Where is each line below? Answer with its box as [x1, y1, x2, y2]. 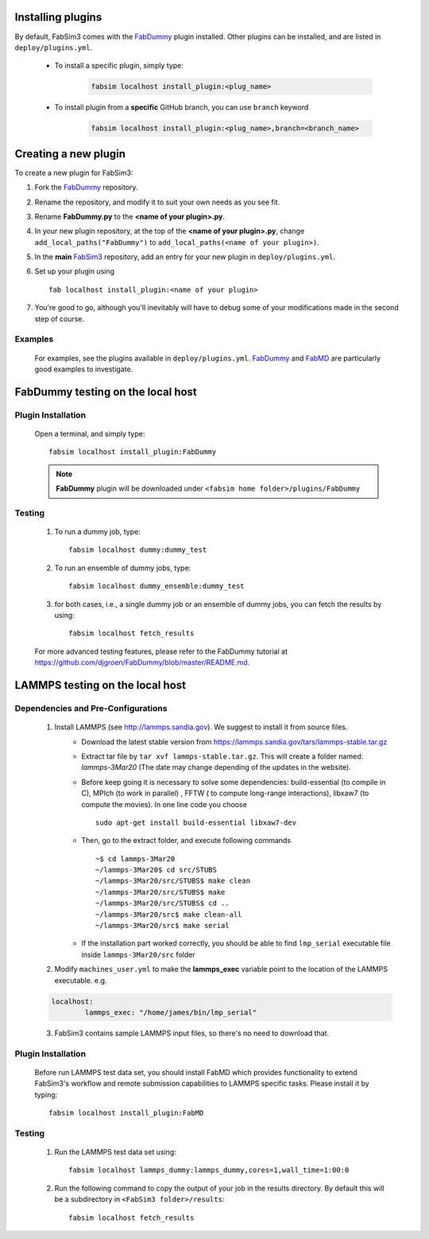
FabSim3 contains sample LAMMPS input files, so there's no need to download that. [54, 1028, 330, 1038]
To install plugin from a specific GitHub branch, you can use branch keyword [54, 103, 309, 112]
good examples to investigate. [34, 364, 133, 374]
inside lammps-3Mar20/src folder [81, 950, 195, 959]
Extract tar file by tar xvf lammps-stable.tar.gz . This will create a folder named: [81, 752, 364, 761]
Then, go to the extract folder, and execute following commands [81, 836, 292, 845]
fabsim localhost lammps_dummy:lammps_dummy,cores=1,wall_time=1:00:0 [68, 1166, 350, 1175]
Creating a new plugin [14, 147, 126, 161]
